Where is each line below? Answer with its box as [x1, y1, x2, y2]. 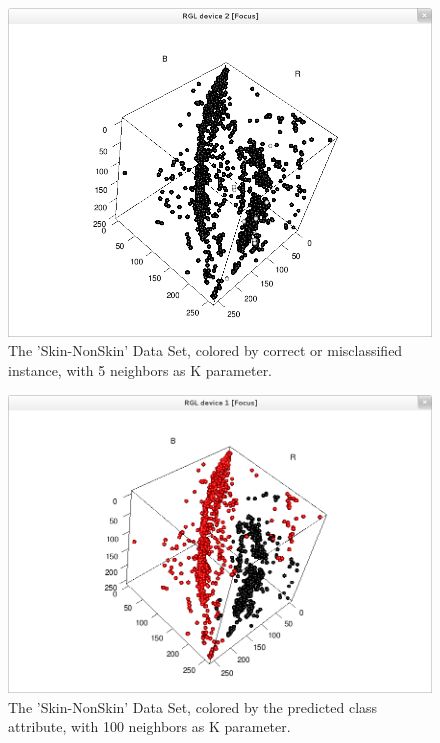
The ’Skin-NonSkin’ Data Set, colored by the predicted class [8, 696, 378, 717]
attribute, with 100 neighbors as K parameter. [8, 716, 291, 737]
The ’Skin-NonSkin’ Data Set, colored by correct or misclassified [8, 340, 403, 361]
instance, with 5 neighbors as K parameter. [8, 360, 273, 381]
